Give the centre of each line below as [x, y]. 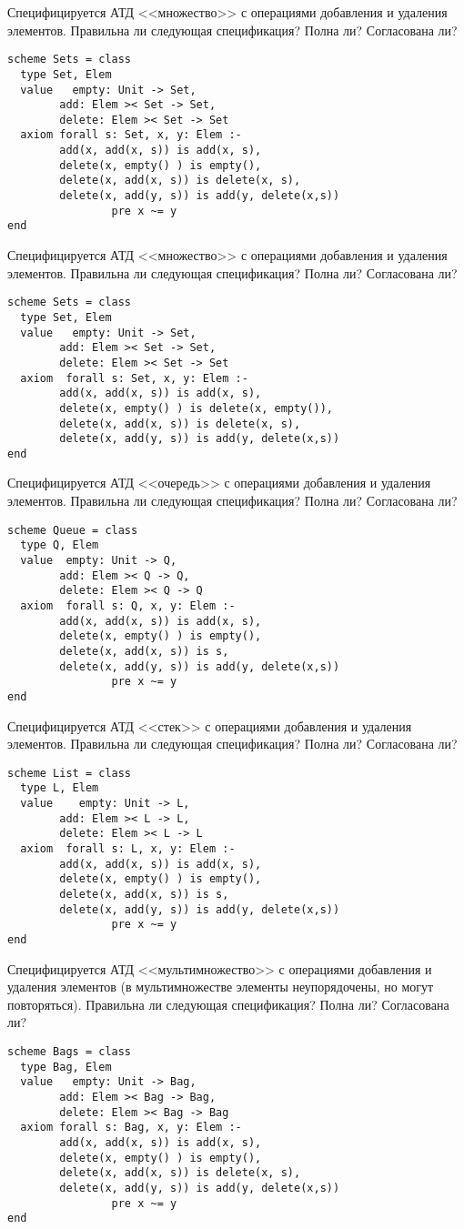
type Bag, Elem [66, 1067]
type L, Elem [60, 788]
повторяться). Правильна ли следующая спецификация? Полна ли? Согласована [228, 1004]
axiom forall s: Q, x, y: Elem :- [128, 605]
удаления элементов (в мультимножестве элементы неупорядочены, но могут [221, 987]
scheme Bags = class [70, 1051]
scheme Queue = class [73, 530]
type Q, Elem [60, 545]
